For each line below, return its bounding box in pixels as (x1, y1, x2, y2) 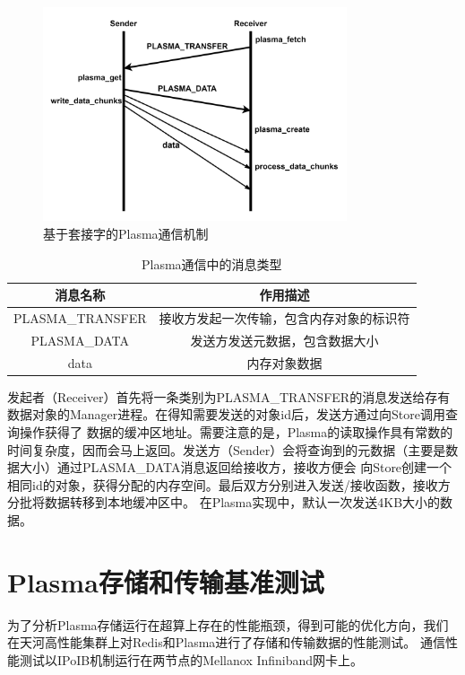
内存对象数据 (246, 353, 323, 372)
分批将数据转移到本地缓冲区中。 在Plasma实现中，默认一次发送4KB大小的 (7, 493, 441, 512)
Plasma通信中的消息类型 (141, 254, 282, 273)
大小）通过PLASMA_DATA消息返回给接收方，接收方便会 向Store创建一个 (19, 458, 452, 477)
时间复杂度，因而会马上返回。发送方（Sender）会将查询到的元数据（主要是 (7, 440, 446, 459)
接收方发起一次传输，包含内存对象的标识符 (159, 309, 410, 328)
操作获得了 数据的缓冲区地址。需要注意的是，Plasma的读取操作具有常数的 (19, 423, 453, 442)
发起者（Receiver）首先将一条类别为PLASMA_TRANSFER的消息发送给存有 (7, 387, 451, 406)
